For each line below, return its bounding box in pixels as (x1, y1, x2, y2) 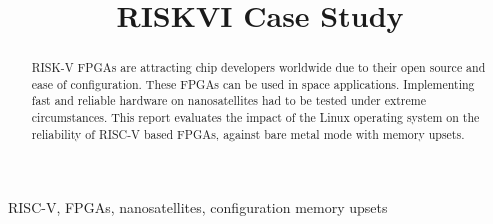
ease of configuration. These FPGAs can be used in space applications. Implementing (31, 75, 475, 92)
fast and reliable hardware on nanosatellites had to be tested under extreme (31, 92, 426, 109)
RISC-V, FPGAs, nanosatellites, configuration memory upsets (8, 197, 388, 218)
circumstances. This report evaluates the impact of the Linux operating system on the (31, 109, 480, 126)
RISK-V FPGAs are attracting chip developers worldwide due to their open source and (31, 59, 486, 76)
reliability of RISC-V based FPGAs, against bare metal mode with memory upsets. (31, 125, 465, 142)
